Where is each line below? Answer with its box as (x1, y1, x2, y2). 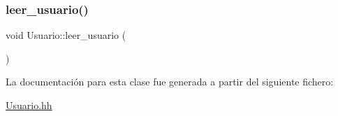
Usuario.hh (6, 98, 52, 112)
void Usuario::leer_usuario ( (6, 28, 126, 42)
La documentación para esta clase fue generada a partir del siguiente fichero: (6, 74, 334, 89)
